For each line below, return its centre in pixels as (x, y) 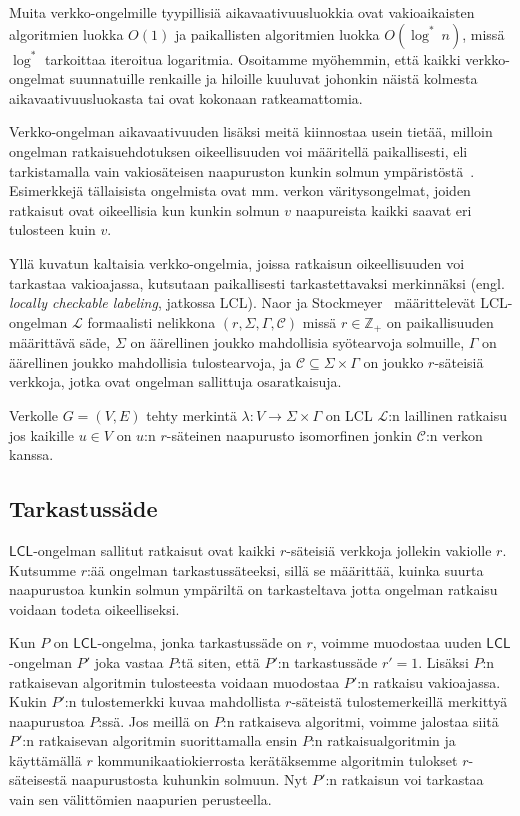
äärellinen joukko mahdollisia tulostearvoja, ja (150, 361)
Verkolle (34, 414)
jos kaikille (42, 434)
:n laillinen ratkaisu (447, 414)
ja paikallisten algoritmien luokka (277, 33)
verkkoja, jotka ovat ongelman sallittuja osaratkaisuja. (175, 381)
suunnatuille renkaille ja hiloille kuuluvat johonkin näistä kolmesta (273, 78)
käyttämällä (45, 759)
